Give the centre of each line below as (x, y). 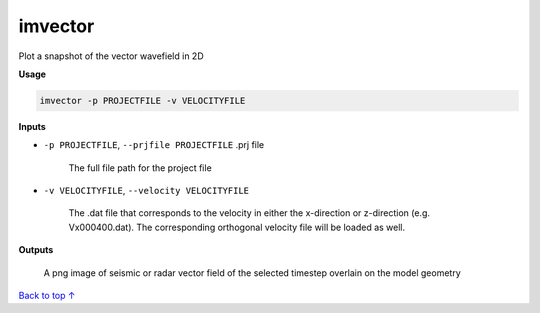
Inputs (32, 126)
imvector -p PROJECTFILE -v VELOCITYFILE (142, 100)
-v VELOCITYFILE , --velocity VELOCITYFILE (146, 191)
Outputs (36, 250)
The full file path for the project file (140, 167)
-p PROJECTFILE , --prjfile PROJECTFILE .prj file (154, 145)
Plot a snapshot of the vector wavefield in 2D (111, 56)
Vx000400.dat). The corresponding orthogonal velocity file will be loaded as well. (237, 227)
